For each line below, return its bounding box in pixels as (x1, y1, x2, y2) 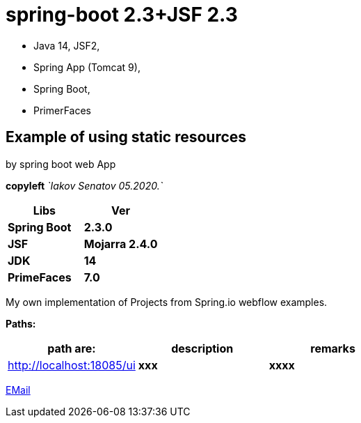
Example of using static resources (6, 128, 247, 146)
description (171, 341, 234, 355)
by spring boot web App (6, 157, 116, 170)
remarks (310, 341, 355, 355)
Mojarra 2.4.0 (83, 236, 158, 251)
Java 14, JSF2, (33, 39, 100, 52)
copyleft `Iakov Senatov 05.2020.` (6, 179, 163, 192)
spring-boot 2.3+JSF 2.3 (6, 3, 238, 26)
